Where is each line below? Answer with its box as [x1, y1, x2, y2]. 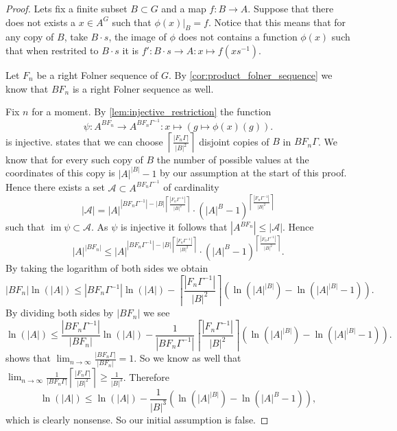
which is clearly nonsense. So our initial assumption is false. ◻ [5, 412, 269, 426]
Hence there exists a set [5, 180, 105, 194]
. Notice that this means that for [208, 14, 346, 29]
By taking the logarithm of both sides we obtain [5, 260, 208, 275]
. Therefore [123, 369, 170, 384]
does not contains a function [178, 30, 298, 44]
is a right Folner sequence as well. [72, 81, 214, 95]
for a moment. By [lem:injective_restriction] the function [32, 104, 272, 119]
